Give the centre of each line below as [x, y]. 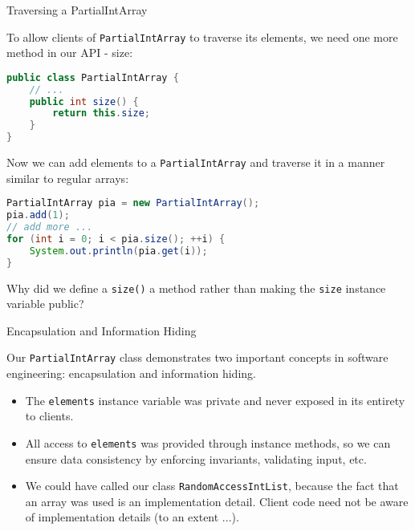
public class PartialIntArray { [93, 77]
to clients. [49, 416]
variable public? [45, 304]
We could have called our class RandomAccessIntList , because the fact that [212, 486]
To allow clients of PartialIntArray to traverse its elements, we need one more [202, 36]
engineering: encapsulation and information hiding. [131, 373]
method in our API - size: [70, 53]
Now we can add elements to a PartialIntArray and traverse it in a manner [196, 162]
